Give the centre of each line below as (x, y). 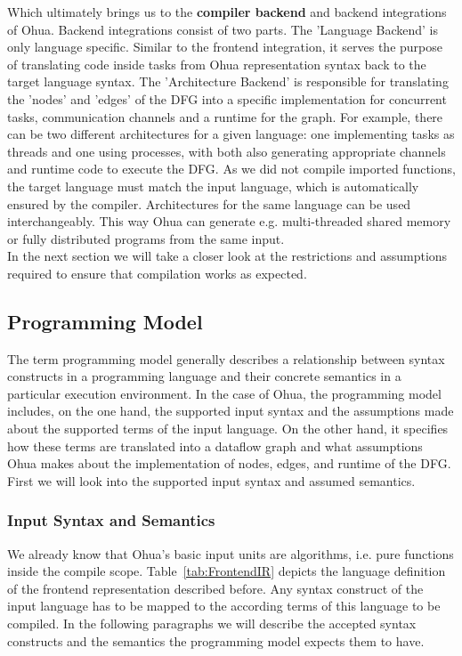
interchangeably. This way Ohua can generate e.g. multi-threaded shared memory (229, 221)
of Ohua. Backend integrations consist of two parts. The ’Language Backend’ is (223, 29)
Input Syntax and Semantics (111, 520)
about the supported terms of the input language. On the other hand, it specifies (228, 429)
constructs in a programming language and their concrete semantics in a (204, 376)
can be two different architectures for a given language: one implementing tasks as (231, 134)
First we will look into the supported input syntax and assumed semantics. (211, 480)
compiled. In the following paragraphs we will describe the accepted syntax (212, 624)
